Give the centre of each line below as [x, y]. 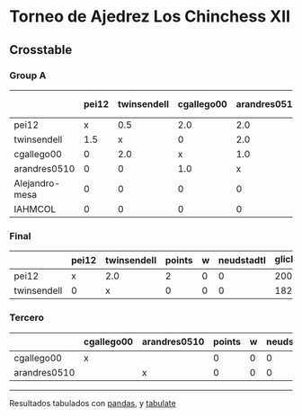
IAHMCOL [35, 208]
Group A [28, 75]
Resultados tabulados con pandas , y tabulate [93, 403]
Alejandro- [37, 183]
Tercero [27, 318]
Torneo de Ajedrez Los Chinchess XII [150, 17]
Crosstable [41, 50]
